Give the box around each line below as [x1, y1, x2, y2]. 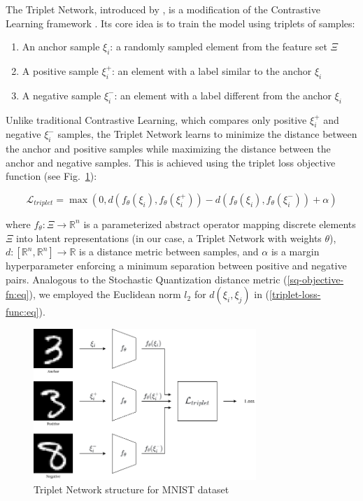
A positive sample [22, 63, 99, 78]
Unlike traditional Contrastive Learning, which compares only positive [6, 112, 307, 127]
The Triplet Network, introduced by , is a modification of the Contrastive [6, 2, 320, 16]
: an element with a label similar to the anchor [112, 63, 312, 78]
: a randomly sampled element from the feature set [110, 39, 327, 54]
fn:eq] [6, 287, 29, 302]
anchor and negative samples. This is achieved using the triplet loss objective [6, 155, 336, 169]
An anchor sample [22, 39, 100, 54]
